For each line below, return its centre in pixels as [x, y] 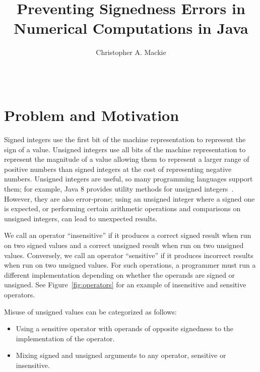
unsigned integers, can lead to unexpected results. [81, 218]
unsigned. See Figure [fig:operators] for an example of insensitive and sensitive [125, 285]
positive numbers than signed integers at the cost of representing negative [118, 169]
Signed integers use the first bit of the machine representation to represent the [125, 139]
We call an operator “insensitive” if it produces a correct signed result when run [128, 235]
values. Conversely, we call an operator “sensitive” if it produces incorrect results [129, 255]
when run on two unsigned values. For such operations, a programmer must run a [130, 265]
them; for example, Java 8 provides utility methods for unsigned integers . [119, 189]
